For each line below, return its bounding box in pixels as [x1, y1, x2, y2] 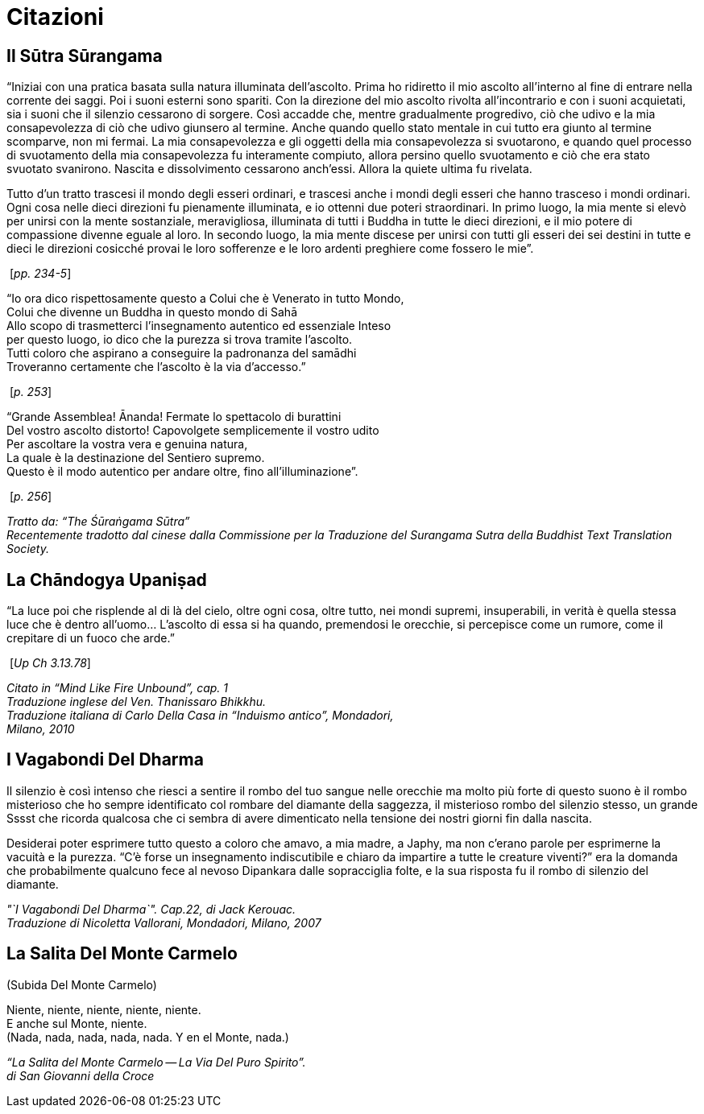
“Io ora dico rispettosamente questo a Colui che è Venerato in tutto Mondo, [6, 291, 404, 306]
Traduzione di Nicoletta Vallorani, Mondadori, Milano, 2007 [6, 915, 321, 930]
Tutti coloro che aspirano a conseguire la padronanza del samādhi [6, 346, 357, 361]
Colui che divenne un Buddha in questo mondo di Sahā [6, 305, 297, 320]
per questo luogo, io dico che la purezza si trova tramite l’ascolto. [6, 332, 353, 347]
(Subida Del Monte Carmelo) [6, 977, 157, 992]
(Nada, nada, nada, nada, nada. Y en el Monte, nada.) [6, 1029, 289, 1044]
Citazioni [6, 3, 104, 31]
